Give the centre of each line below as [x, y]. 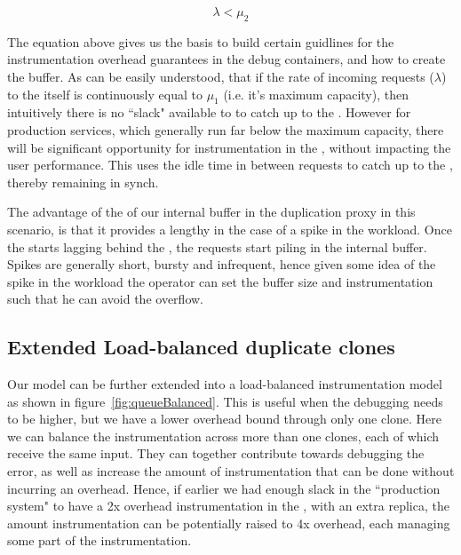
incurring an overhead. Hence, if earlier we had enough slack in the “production [224, 488]
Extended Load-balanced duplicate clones [201, 347]
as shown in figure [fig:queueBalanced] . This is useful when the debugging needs [225, 401]
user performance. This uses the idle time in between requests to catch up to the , [230, 165]
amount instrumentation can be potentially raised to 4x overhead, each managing [229, 523]
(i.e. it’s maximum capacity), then [316, 94]
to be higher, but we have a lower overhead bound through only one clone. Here [225, 419]
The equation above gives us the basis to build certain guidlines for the [201, 41]
